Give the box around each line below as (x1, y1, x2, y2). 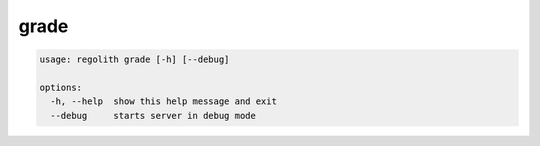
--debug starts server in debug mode (50, 110, 257, 121)
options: (39, 81, 83, 93)
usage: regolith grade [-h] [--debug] (39, 54, 230, 65)
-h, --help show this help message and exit (50, 96, 277, 107)
